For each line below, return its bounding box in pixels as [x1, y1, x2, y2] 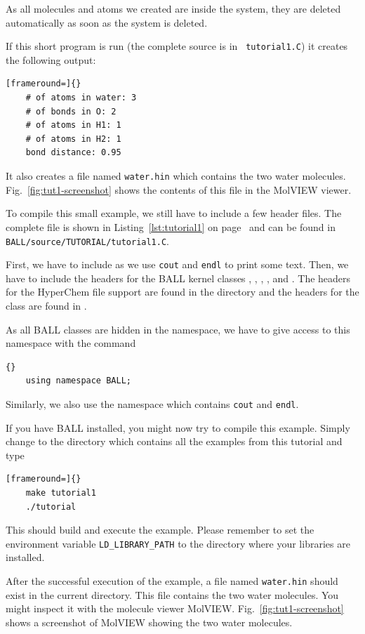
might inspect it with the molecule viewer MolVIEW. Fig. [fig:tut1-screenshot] [6, 601, 344, 616]
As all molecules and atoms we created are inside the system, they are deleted [6, 1, 341, 15]
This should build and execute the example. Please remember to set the [6, 522, 314, 537]
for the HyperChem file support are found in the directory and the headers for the [6, 284, 359, 299]
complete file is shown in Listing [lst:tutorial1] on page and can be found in [6, 219, 336, 234]
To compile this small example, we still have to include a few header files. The [6, 206, 342, 220]
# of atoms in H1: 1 [25, 120, 121, 131]
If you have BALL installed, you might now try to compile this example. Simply [6, 420, 350, 435]
